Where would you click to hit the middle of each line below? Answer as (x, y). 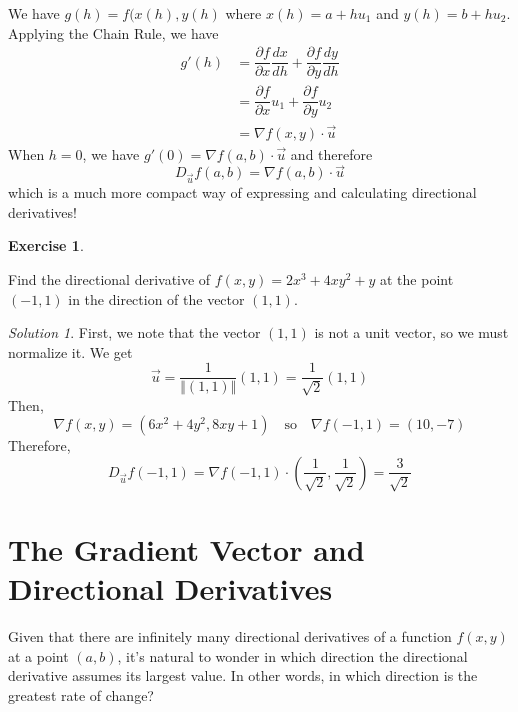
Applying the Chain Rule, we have (113, 32)
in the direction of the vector (156, 298)
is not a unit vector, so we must (411, 332)
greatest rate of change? (81, 695)
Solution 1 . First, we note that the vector (134, 332)
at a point (38, 655)
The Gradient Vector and (186, 549)
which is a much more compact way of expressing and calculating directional (242, 192)
